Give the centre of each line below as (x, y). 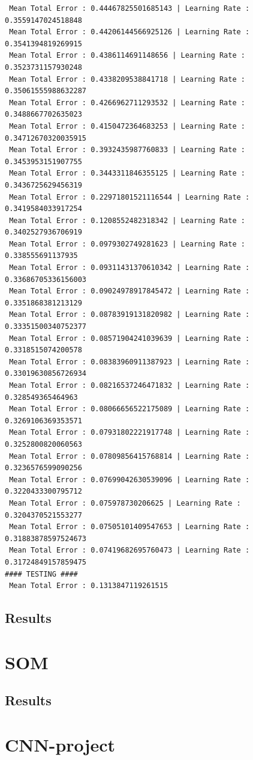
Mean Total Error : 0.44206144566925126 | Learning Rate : (129, 32)
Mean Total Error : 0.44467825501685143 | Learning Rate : (129, 8)
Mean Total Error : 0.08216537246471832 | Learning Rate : (129, 385)
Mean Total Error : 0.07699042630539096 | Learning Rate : (129, 480)
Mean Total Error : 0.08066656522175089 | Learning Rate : (129, 409)
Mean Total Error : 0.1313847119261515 (89, 586)
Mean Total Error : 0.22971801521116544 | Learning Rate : (129, 197)
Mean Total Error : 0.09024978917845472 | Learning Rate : (129, 291)
